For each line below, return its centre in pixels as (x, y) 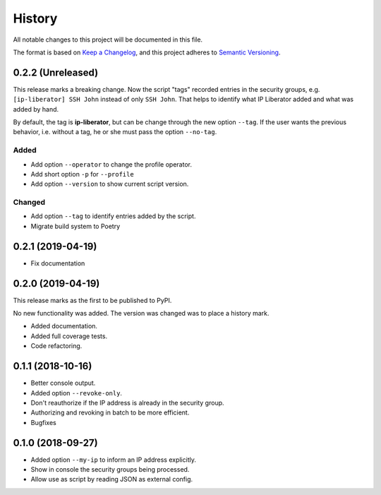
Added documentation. (64, 326)
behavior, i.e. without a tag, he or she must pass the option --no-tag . (115, 132)
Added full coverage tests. (69, 336)
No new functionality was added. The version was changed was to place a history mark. (141, 314)
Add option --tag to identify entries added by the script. (113, 216)
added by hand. (36, 109)
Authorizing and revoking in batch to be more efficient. (110, 412)
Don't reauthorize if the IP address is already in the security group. (128, 402)
